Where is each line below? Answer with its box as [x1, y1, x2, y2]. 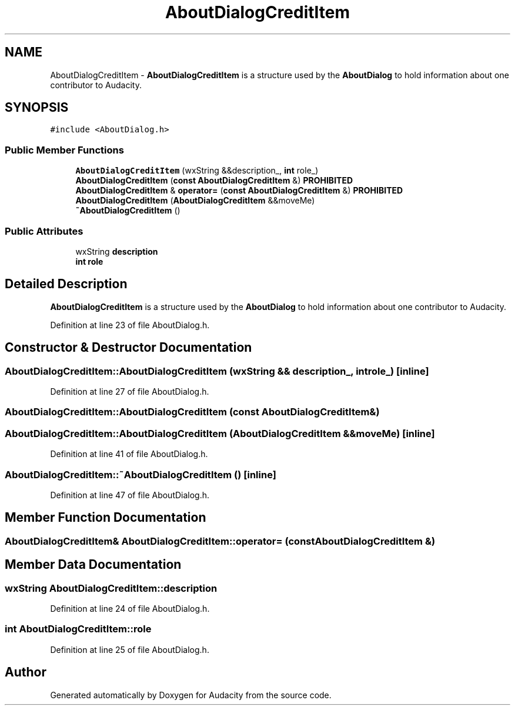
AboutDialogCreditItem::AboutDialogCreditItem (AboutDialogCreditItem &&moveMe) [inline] [5, 427, 435, 439]
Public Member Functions [5, 144, 124, 156]
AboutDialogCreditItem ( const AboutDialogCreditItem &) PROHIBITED [75, 175, 353, 186]
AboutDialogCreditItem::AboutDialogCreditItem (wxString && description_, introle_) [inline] [5, 365, 429, 377]
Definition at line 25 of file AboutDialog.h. [50, 644, 209, 655]
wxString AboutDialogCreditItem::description [5, 582, 218, 594]
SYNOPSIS [5, 100, 69, 115]
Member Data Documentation [5, 557, 182, 572]
